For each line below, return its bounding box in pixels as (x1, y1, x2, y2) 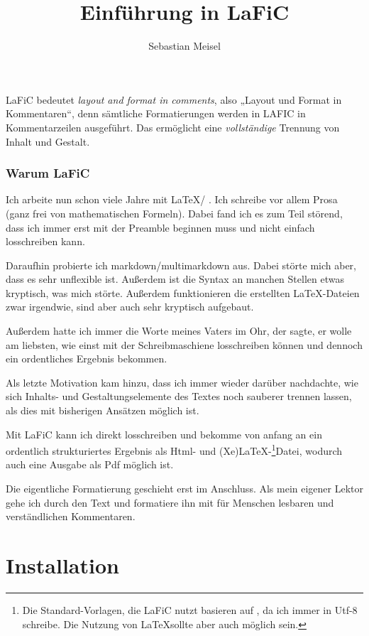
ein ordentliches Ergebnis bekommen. (6, 351, 167, 366)
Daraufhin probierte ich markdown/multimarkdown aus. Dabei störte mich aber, (6, 257, 356, 272)
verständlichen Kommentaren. (6, 509, 136, 524)
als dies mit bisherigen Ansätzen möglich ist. (6, 403, 199, 418)
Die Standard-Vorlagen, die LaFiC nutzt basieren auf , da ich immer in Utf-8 (22, 602, 358, 617)
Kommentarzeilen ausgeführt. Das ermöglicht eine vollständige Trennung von (6, 119, 340, 134)
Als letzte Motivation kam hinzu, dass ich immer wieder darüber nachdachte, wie (6, 374, 358, 389)
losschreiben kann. (6, 234, 85, 249)
